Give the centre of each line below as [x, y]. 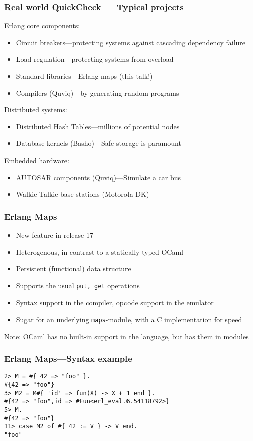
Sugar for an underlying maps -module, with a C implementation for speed [129, 319]
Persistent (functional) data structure [73, 269]
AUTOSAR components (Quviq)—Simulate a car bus [98, 177]
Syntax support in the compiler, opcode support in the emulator [115, 302]
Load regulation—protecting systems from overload [95, 59]
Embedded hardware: [37, 160]
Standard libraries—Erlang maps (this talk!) [84, 76]
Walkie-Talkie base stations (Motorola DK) [82, 194]
